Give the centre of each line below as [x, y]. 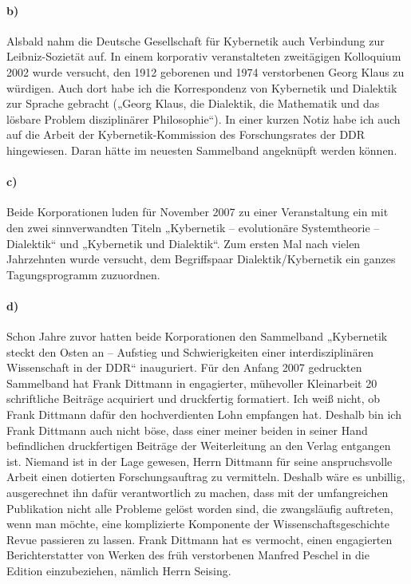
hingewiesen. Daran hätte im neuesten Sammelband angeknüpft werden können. [202, 150]
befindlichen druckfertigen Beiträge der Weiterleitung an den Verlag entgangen [199, 446]
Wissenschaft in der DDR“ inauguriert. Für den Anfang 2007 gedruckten [184, 367]
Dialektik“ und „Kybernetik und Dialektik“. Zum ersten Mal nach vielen [184, 243]
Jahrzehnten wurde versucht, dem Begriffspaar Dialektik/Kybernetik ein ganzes [201, 259]
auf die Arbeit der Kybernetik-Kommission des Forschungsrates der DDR [186, 134]
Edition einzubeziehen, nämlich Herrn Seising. [119, 571]
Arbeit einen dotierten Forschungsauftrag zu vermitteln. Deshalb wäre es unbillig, [206, 477]
